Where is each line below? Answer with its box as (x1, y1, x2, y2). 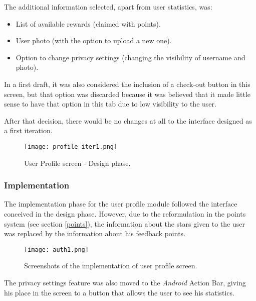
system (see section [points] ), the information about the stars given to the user (4, 218, 245, 229)
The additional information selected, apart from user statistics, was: (4, 2, 212, 12)
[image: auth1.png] (24, 246, 89, 253)
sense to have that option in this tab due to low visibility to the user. (4, 98, 216, 109)
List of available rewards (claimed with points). (16, 18, 161, 29)
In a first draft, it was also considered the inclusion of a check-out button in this (4, 78, 250, 89)
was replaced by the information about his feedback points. (4, 228, 185, 239)
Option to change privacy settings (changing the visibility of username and (16, 52, 245, 62)
